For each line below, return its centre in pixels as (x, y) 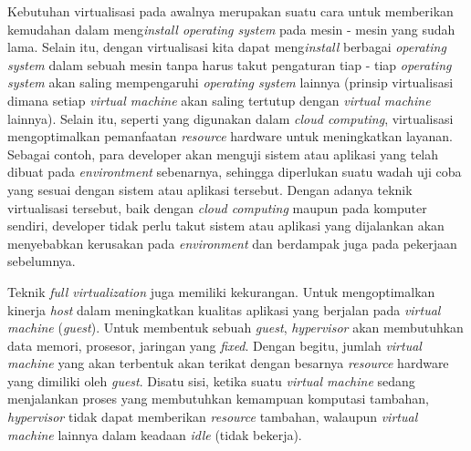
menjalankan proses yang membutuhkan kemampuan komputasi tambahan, (218, 399)
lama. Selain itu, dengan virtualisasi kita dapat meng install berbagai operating (227, 47)
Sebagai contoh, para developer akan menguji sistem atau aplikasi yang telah (223, 154)
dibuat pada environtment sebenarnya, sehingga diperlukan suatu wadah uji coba (235, 172)
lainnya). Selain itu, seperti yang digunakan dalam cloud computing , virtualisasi (230, 118)
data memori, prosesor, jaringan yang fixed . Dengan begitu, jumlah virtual (215, 345)
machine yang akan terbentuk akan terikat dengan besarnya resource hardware (228, 363)
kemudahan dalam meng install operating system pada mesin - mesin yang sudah (231, 29)
